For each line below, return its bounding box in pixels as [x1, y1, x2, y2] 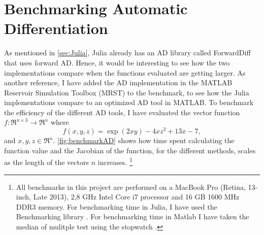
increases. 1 [97, 155, 133, 167]
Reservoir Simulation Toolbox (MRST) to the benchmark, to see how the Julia [4, 87, 249, 97]
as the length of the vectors [4, 156, 89, 167]
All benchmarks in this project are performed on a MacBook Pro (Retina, [16, 181, 246, 192]
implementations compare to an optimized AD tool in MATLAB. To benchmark [4, 97, 254, 108]
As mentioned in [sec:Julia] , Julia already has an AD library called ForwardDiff [4, 47, 251, 58]
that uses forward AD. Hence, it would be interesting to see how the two [4, 57, 230, 68]
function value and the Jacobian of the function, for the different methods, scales [4, 145, 256, 155]
